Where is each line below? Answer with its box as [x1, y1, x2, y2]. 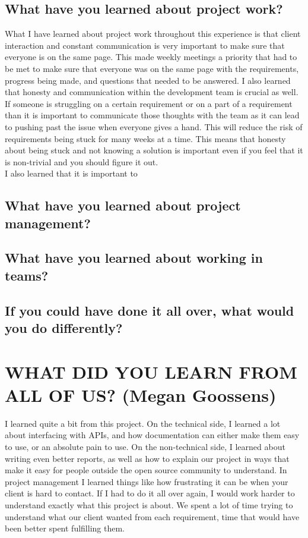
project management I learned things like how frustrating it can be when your [5, 475, 288, 487]
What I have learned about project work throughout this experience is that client [5, 27, 301, 40]
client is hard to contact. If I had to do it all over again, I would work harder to [5, 487, 295, 499]
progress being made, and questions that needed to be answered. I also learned [5, 74, 291, 86]
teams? [5, 266, 49, 284]
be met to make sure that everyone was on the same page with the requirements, [5, 62, 299, 74]
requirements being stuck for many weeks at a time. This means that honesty [5, 132, 286, 144]
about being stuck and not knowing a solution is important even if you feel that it [5, 144, 303, 156]
